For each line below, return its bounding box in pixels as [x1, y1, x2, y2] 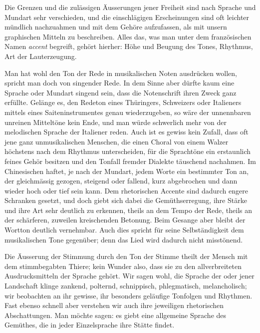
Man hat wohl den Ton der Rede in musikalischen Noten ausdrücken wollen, [4, 67, 238, 78]
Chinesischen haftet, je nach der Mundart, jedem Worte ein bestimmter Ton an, [4, 165, 249, 176]
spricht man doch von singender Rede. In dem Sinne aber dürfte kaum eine [4, 77, 235, 88]
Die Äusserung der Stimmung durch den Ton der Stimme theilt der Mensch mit [4, 251, 248, 261]
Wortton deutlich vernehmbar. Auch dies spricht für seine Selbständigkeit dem [4, 224, 244, 235]
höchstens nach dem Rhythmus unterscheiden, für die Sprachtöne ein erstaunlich [4, 146, 251, 156]
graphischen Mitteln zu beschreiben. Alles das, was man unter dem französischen [4, 31, 252, 41]
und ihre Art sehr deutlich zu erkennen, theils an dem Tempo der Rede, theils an [4, 204, 253, 215]
